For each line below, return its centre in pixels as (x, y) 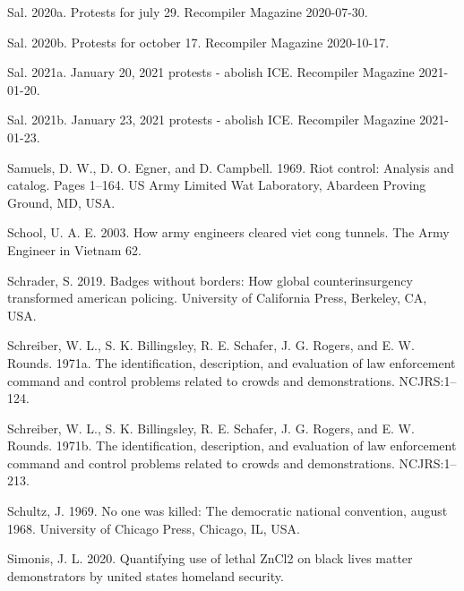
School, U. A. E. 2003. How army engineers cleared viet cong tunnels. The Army (228, 232)
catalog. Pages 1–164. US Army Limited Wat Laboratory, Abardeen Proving (217, 185)
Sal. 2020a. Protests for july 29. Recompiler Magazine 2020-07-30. (188, 12)
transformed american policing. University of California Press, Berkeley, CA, (217, 298)
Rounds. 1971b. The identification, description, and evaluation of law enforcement (232, 445)
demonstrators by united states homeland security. (146, 575)
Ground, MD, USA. (61, 202)
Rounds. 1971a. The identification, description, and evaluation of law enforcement (232, 362)
